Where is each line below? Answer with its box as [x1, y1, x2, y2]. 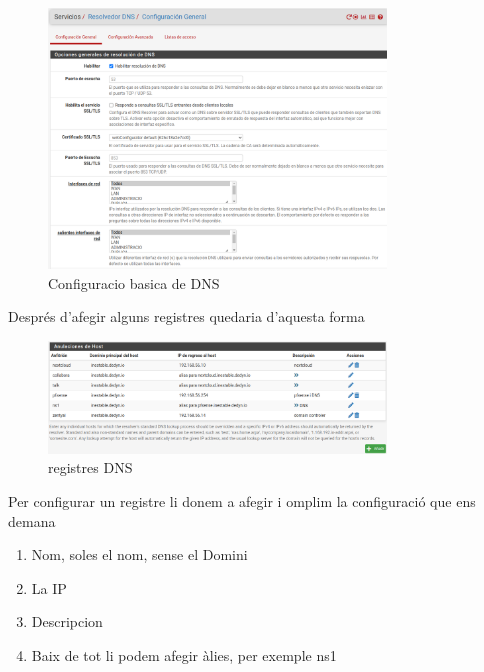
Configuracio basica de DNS [48, 272, 220, 293]
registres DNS [48, 457, 133, 478]
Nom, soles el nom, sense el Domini [31, 544, 248, 565]
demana [8, 510, 56, 531]
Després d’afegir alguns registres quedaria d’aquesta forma [8, 306, 365, 327]
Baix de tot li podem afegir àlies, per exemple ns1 [31, 644, 337, 665]
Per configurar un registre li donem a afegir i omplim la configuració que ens [8, 490, 476, 511]
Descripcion [31, 611, 103, 632]
